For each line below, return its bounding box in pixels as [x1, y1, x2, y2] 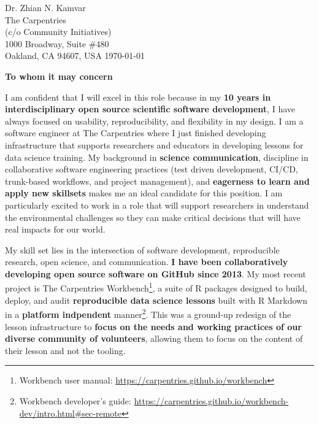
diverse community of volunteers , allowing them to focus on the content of [5, 332, 303, 345]
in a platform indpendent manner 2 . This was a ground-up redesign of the [5, 306, 291, 320]
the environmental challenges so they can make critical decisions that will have [5, 210, 301, 223]
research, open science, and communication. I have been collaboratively [5, 255, 288, 268]
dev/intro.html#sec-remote [19, 406, 121, 419]
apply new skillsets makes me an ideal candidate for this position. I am [5, 187, 283, 199]
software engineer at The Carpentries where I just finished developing [5, 126, 266, 139]
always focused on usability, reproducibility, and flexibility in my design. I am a [5, 114, 304, 127]
